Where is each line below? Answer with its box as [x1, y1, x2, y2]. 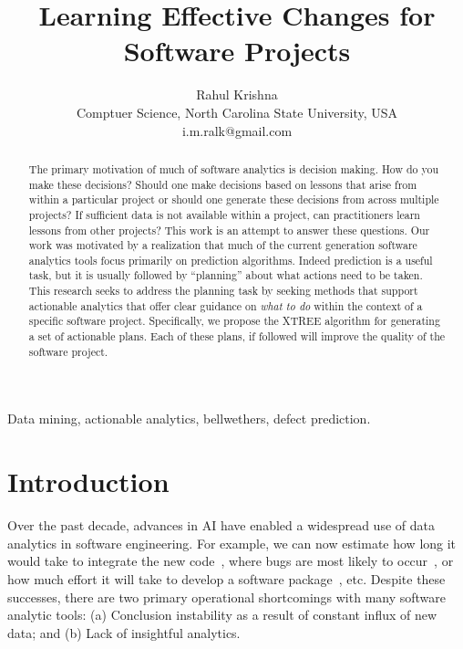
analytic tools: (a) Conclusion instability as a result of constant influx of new [7, 605, 437, 624]
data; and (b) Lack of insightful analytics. [7, 623, 241, 642]
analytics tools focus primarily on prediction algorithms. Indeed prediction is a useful [28, 252, 433, 267]
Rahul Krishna [196, 85, 278, 104]
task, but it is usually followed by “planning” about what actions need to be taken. [28, 267, 423, 283]
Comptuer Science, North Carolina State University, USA [76, 102, 398, 121]
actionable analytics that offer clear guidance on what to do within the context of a [28, 298, 423, 313]
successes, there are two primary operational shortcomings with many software [7, 587, 447, 606]
